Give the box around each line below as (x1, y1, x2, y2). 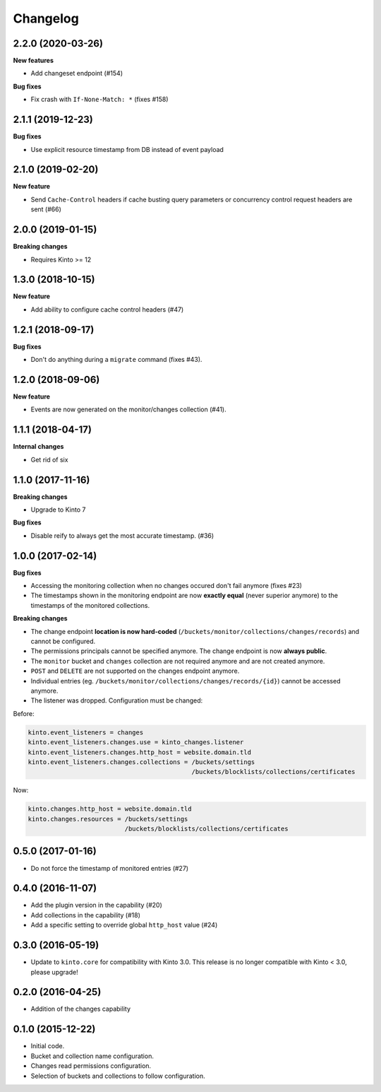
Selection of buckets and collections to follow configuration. (30, 1072, 206, 1080)
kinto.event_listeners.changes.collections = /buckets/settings (28, 758, 255, 766)
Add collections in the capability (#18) (30, 910, 141, 919)
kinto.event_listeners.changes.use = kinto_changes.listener (28, 739, 244, 746)
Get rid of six (30, 455, 68, 464)
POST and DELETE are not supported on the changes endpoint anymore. (30, 667, 240, 675)
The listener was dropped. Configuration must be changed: (30, 696, 203, 705)
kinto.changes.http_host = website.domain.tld (28, 805, 192, 813)
